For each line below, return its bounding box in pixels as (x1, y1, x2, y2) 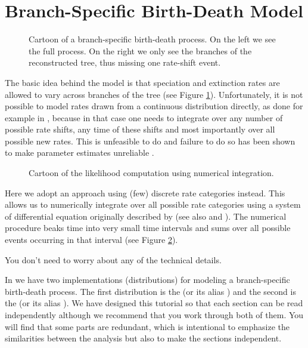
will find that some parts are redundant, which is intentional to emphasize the (5, 320, 290, 332)
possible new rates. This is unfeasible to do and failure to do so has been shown (5, 134, 295, 147)
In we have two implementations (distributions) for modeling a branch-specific (5, 273, 290, 286)
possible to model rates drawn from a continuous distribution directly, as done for (5, 100, 303, 112)
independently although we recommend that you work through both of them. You (5, 309, 304, 321)
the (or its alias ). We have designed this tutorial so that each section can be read (5, 297, 303, 309)
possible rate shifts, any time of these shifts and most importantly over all (5, 123, 275, 135)
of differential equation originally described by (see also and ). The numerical (5, 210, 287, 222)
